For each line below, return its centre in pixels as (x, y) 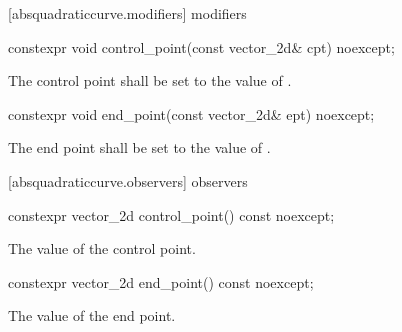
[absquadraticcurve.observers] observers (128, 180)
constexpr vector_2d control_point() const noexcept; (171, 214)
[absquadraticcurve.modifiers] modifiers (127, 13)
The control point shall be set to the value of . (150, 80)
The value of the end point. (92, 315)
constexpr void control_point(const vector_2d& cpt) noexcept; (201, 46)
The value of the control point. (102, 248)
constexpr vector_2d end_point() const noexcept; (161, 281)
